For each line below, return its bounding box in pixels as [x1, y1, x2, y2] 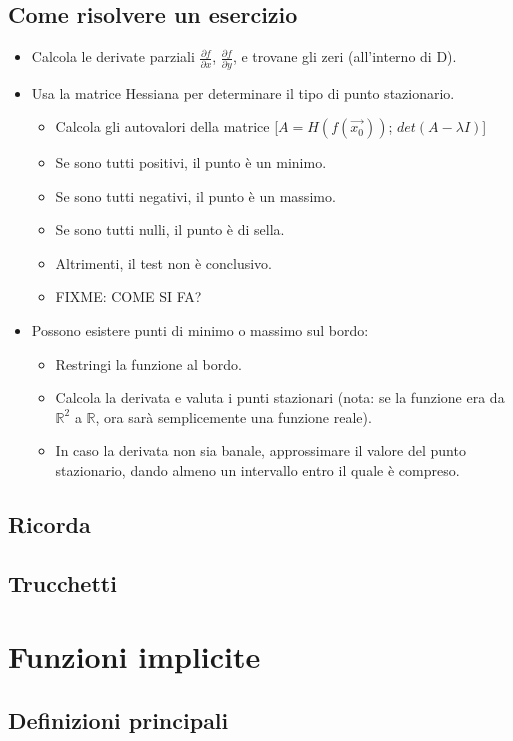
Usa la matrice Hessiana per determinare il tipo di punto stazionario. [31, 82, 455, 103]
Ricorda [8, 509, 91, 540]
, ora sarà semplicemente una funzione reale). [95, 406, 372, 427]
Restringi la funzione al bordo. [55, 353, 242, 374]
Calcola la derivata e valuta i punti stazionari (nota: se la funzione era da [55, 387, 505, 408]
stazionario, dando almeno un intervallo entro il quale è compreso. [55, 460, 460, 481]
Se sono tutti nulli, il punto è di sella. [55, 219, 285, 240]
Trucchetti [8, 567, 117, 598]
